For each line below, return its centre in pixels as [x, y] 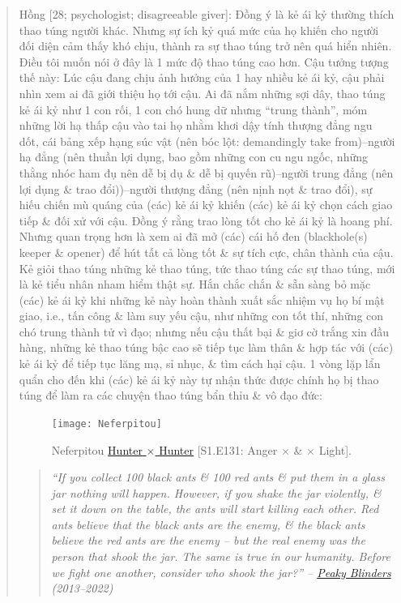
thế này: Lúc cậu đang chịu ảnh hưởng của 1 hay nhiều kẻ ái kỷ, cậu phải [202, 77]
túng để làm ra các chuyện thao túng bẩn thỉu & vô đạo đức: [171, 395]
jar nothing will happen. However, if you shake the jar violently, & [216, 492]
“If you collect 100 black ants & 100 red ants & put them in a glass [218, 477]
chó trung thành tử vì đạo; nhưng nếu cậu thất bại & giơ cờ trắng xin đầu [204, 331]
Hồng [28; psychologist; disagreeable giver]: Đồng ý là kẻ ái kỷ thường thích [207, 14]
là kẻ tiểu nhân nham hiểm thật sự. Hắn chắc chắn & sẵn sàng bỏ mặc [195, 284]
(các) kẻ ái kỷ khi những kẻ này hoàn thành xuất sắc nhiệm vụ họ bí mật [202, 299]
